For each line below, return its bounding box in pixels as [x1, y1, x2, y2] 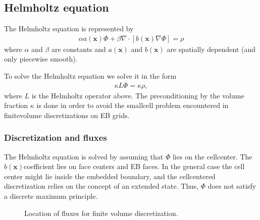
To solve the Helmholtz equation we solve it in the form [4, 71, 177, 81]
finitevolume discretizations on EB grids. [4, 109, 130, 120]
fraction [4, 100, 28, 111]
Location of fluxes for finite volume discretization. [24, 207, 178, 218]
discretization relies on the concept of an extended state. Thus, [4, 181, 198, 191]
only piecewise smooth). [4, 53, 78, 64]
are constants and [51, 43, 106, 54]
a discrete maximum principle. [4, 191, 98, 201]
